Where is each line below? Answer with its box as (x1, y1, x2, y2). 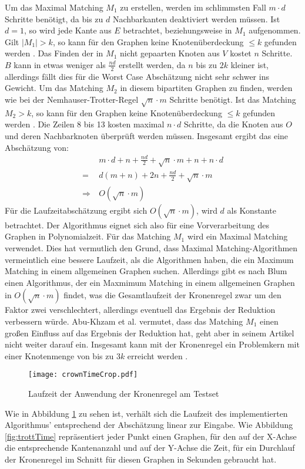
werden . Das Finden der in (5, 47, 103, 59)
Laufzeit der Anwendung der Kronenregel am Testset (28, 387, 219, 399)
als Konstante (227, 204, 276, 216)
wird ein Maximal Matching (187, 230, 288, 242)
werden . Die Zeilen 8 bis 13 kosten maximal (5, 118, 165, 130)
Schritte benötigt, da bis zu (5, 12, 103, 25)
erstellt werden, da (119, 58, 186, 70)
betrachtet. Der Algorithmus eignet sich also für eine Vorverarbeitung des (5, 218, 269, 231)
